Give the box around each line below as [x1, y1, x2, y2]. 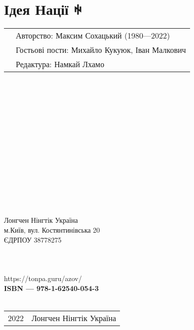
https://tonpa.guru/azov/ [4, 273, 82, 283]
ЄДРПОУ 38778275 [4, 234, 62, 245]
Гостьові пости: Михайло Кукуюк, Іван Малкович [16, 44, 186, 56]
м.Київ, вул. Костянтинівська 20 [4, 225, 100, 235]
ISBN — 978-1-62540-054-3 [4, 283, 99, 293]
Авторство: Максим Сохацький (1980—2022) [16, 30, 170, 41]
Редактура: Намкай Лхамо [16, 58, 105, 70]
